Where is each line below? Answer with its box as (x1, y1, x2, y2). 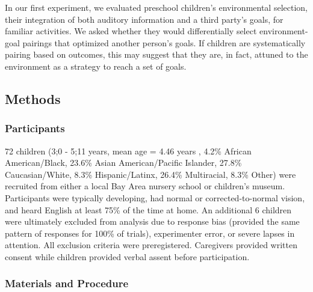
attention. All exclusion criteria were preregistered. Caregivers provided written (5, 239, 297, 251)
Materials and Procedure (5, 276, 129, 291)
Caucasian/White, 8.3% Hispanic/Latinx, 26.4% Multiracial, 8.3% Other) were (5, 168, 296, 180)
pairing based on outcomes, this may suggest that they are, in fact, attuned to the (5, 48, 308, 61)
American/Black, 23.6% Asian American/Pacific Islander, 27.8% (5, 156, 242, 169)
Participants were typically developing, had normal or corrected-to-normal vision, (5, 191, 305, 204)
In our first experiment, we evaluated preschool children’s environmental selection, (5, 1, 308, 13)
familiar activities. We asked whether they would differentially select (5, 25, 257, 37)
